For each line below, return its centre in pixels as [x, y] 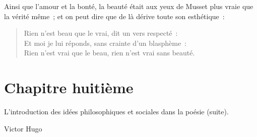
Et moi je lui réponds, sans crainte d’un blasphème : [105, 43]
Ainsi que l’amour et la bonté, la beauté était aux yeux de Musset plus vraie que [129, 6]
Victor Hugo [23, 128]
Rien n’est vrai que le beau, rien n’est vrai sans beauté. [109, 53]
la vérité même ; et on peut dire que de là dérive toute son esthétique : [114, 16]
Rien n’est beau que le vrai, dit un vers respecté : [101, 33]
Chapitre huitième [69, 87]
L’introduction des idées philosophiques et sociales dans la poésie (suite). [116, 112]
